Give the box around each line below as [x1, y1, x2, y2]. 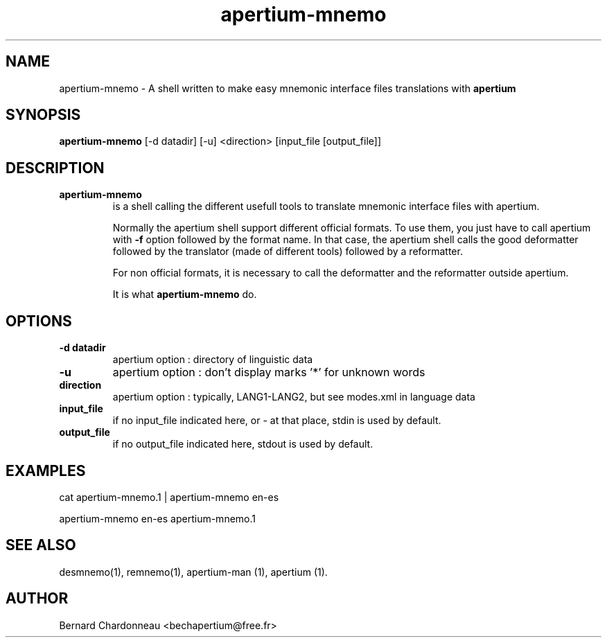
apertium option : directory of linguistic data [112, 353, 313, 366]
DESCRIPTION [6, 159, 105, 177]
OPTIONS [6, 312, 72, 330]
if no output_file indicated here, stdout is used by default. [112, 438, 373, 450]
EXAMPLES [6, 461, 86, 479]
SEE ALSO [6, 536, 76, 554]
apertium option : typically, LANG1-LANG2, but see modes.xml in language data [112, 391, 475, 403]
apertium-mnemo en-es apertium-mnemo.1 [59, 512, 256, 525]
